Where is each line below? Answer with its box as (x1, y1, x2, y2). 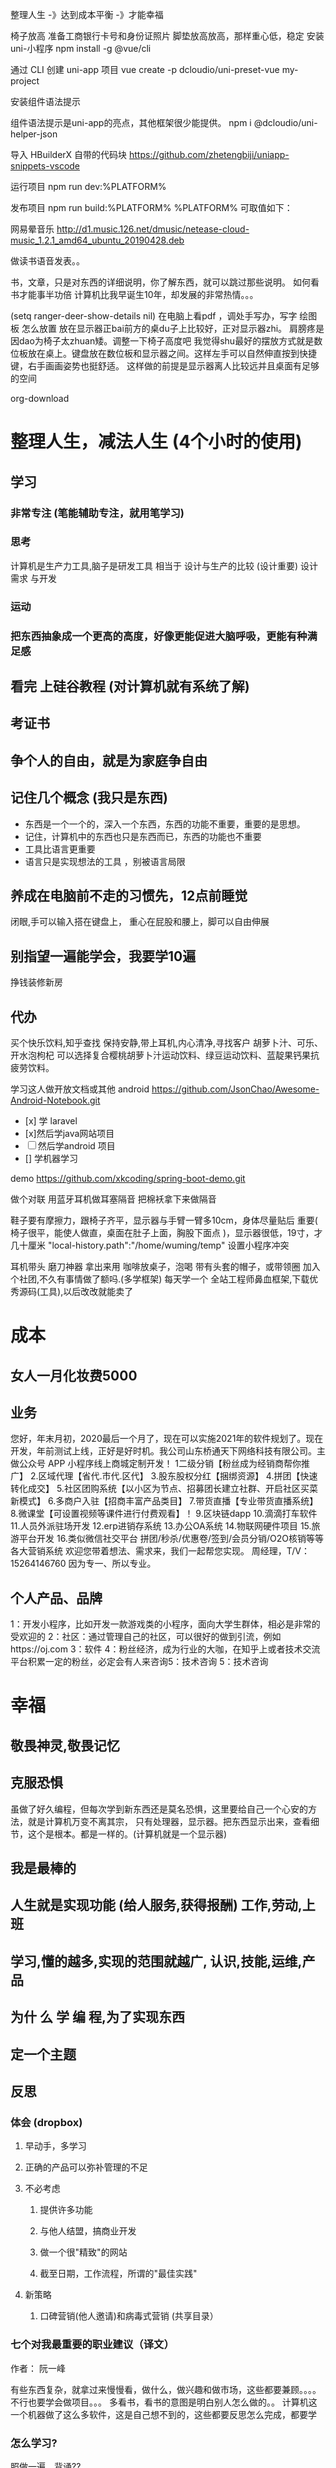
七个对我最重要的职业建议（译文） (10, 2338, 175, 2352)
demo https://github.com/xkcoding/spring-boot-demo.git (10, 1173, 246, 1185)
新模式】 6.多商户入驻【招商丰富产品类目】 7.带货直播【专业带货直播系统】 (10, 1495, 319, 1507)
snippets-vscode (10, 160, 81, 172)
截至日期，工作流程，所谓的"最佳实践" (39, 2268, 198, 2280)
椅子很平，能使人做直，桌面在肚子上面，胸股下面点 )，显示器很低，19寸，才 (10, 1227, 323, 1239)
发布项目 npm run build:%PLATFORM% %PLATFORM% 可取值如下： (10, 202, 293, 213)
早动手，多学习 (24, 2140, 87, 2152)
